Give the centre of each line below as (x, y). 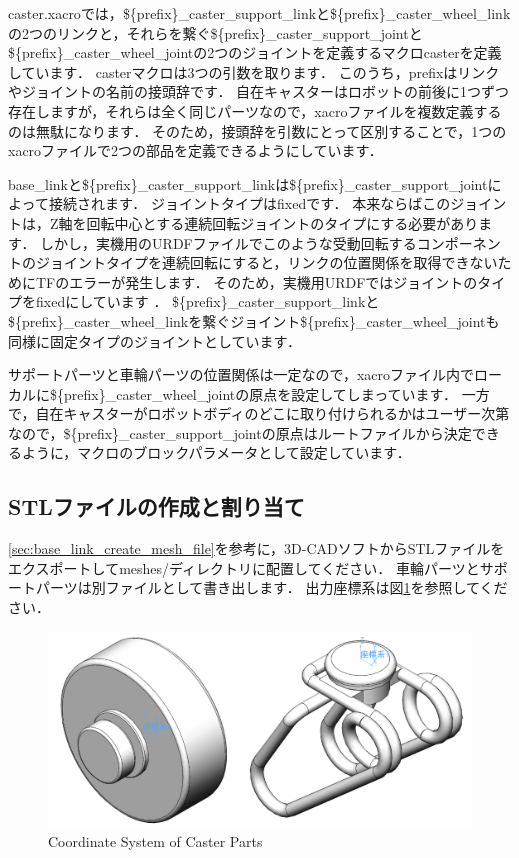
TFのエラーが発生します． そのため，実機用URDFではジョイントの (256, 281)
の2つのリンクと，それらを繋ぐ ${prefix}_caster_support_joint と (215, 32)
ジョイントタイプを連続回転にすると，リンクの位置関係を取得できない (266, 262)
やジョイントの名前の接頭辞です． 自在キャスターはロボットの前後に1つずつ (259, 91)
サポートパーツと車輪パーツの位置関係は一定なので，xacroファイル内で (241, 374)
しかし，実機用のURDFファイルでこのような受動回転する (228, 242)
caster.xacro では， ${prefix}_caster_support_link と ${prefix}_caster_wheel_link (259, 13)
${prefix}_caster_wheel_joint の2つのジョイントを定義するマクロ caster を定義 (255, 52)
